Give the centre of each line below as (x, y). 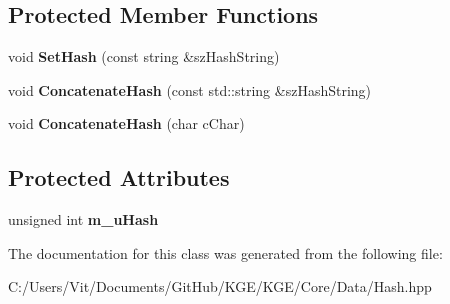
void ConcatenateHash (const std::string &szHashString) (190, 89)
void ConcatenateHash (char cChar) (126, 123)
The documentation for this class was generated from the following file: (225, 252)
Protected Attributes (119, 177)
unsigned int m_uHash (83, 219)
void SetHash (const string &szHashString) (144, 56)
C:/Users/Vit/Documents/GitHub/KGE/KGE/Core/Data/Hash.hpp (220, 286)
